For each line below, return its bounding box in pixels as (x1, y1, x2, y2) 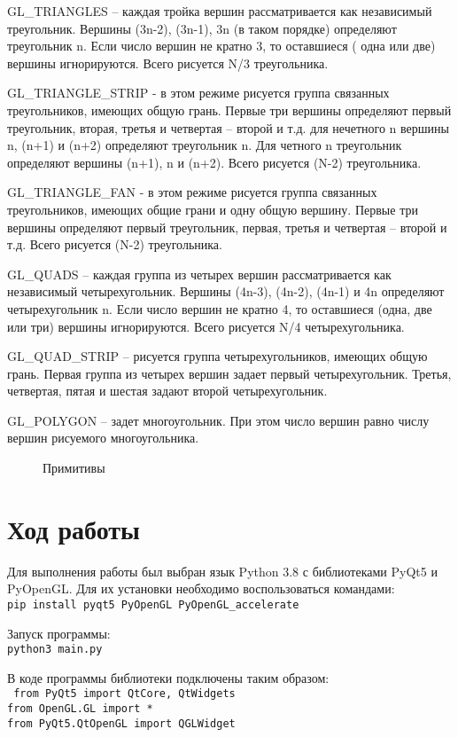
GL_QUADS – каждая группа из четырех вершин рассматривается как (7, 264, 392, 283)
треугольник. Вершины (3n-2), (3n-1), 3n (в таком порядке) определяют (7, 19, 397, 37)
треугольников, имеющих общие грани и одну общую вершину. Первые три (7, 200, 418, 218)
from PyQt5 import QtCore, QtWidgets (13, 687, 236, 701)
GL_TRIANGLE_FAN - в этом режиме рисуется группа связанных (7, 183, 377, 201)
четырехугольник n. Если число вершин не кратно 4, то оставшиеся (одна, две (7, 299, 432, 318)
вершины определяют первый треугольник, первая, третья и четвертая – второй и (7, 217, 447, 236)
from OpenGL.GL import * (7, 702, 153, 716)
